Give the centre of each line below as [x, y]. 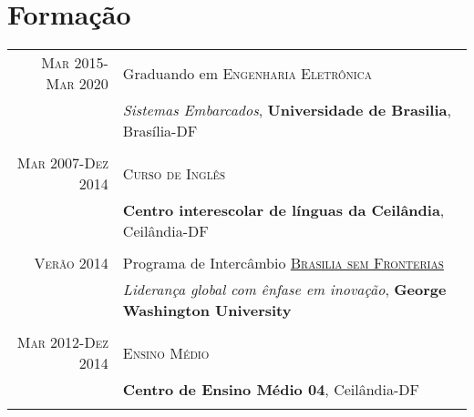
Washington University [207, 310]
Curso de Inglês [174, 173]
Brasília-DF [160, 131]
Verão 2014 [71, 263]
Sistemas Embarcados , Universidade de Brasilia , [287, 110]
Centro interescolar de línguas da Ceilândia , [283, 210]
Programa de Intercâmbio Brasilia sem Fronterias [283, 263]
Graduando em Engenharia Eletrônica [247, 73]
